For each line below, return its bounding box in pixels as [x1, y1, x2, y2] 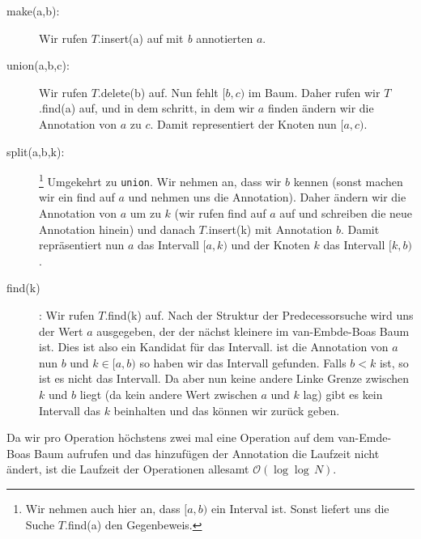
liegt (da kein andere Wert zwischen [79, 386, 257, 402]
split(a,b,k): [6, 142, 65, 159]
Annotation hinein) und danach [39, 220, 195, 237]
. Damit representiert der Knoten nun [150, 115, 337, 132]
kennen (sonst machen [293, 172, 403, 189]
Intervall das [39, 401, 100, 418]
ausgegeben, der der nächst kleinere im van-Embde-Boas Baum [96, 322, 410, 339]
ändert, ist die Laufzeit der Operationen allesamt [6, 460, 249, 477]
